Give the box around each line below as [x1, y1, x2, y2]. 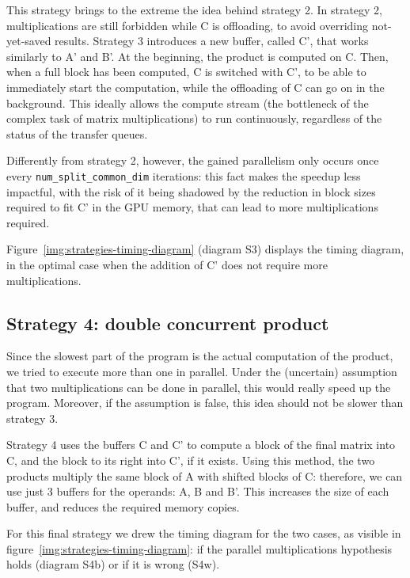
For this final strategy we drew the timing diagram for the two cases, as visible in [6, 525, 401, 542]
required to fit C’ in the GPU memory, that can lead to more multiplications [6, 199, 378, 215]
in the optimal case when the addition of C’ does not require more [6, 256, 328, 272]
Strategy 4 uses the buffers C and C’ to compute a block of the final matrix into [6, 436, 396, 453]
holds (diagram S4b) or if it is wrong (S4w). [6, 556, 220, 572]
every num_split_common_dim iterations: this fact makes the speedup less [6, 167, 361, 184]
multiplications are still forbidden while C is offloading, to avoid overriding [6, 17, 368, 33]
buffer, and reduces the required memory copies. [6, 498, 240, 515]
